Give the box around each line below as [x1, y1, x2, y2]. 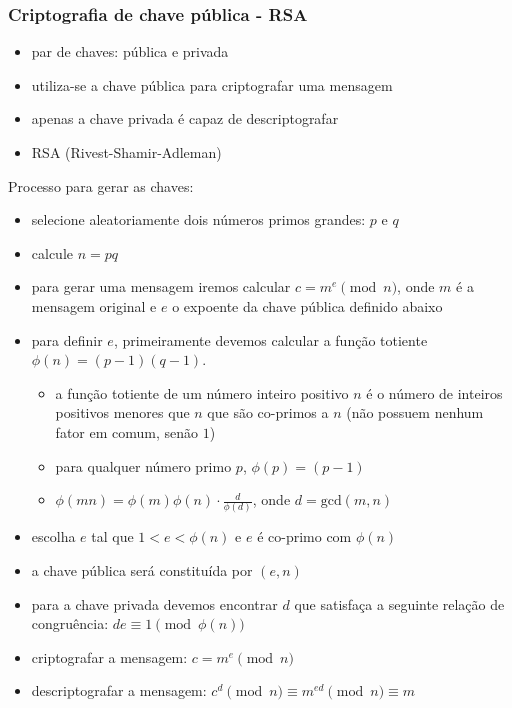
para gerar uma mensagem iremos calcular [31, 276, 291, 297]
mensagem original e [31, 295, 157, 316]
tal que [91, 526, 134, 547]
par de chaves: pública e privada [31, 41, 229, 62]
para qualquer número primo [55, 455, 232, 476]
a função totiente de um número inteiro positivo [55, 382, 349, 403]
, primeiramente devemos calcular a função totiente [113, 329, 428, 350]
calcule [31, 242, 74, 263]
